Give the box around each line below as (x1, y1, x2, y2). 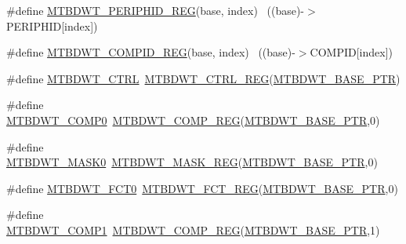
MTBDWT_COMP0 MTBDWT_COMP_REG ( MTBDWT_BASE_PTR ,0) (6, 111, 380, 128)
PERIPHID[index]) (6, 17, 98, 34)
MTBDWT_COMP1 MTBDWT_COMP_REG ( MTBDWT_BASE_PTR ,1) (6, 221, 380, 238)
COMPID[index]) (310, 44, 393, 60)
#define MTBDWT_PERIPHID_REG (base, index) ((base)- (6, 2, 305, 18)
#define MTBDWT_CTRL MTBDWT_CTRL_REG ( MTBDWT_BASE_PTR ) (6, 70, 401, 86)
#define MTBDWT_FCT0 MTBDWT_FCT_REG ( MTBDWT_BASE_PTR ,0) (6, 180, 398, 196)
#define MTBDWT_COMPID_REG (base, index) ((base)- (6, 44, 295, 60)
